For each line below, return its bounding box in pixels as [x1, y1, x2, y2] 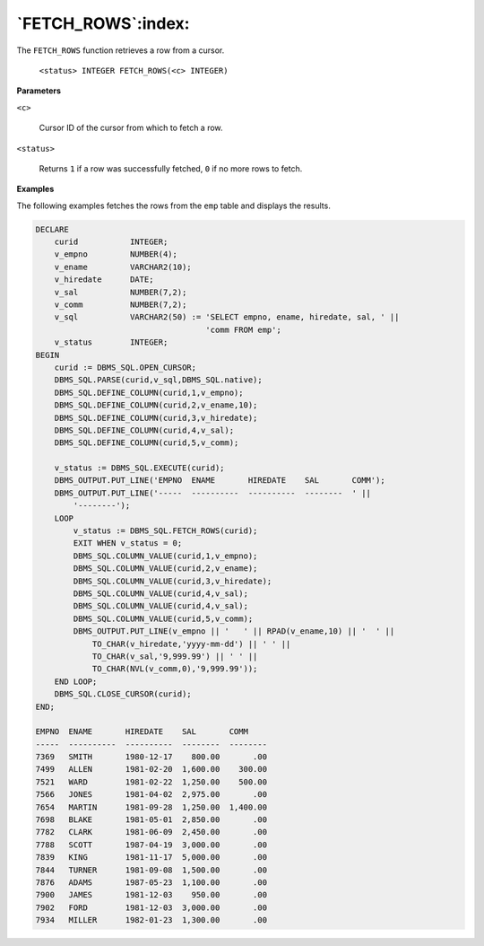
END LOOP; [54, 676, 98, 687]
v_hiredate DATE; [54, 275, 154, 285]
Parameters [16, 85, 62, 96]
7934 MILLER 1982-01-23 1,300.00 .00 [35, 915, 268, 925]
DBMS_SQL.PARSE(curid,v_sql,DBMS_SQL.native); [54, 375, 264, 385]
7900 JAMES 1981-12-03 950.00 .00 [35, 889, 268, 900]
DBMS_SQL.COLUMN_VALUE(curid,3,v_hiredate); [73, 575, 272, 586]
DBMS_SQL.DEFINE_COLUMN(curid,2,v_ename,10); [54, 400, 258, 410]
